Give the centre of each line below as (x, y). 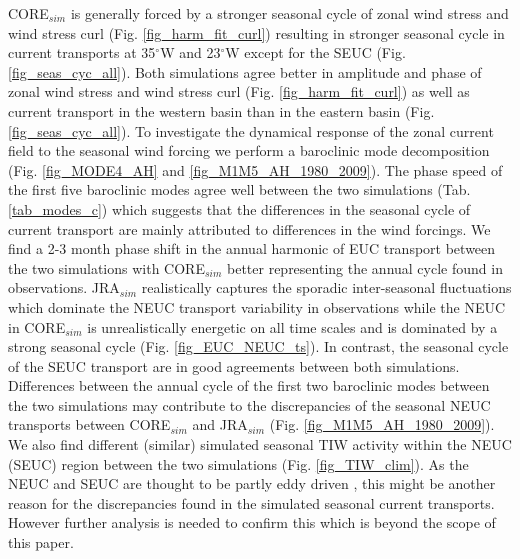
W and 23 (190, 52)
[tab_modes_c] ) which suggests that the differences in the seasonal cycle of (239, 208)
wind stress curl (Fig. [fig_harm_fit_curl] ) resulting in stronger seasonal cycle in (256, 32)
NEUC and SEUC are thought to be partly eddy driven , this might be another (252, 483)
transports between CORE (89, 424)
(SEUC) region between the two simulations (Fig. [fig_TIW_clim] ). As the (238, 463)
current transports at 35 (82, 52)
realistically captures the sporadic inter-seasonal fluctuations (326, 287)
